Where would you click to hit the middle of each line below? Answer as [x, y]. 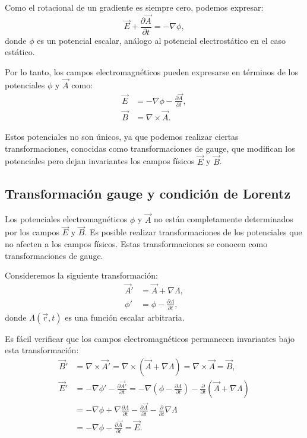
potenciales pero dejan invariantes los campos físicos [100, 161]
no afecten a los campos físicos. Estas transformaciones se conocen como [136, 243]
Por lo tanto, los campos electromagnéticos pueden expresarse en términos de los [151, 72]
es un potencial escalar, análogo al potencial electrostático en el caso [162, 40]
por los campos [32, 232]
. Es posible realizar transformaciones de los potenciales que [193, 232]
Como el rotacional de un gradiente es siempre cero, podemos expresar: [134, 7]
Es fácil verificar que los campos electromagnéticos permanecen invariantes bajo [150, 338]
